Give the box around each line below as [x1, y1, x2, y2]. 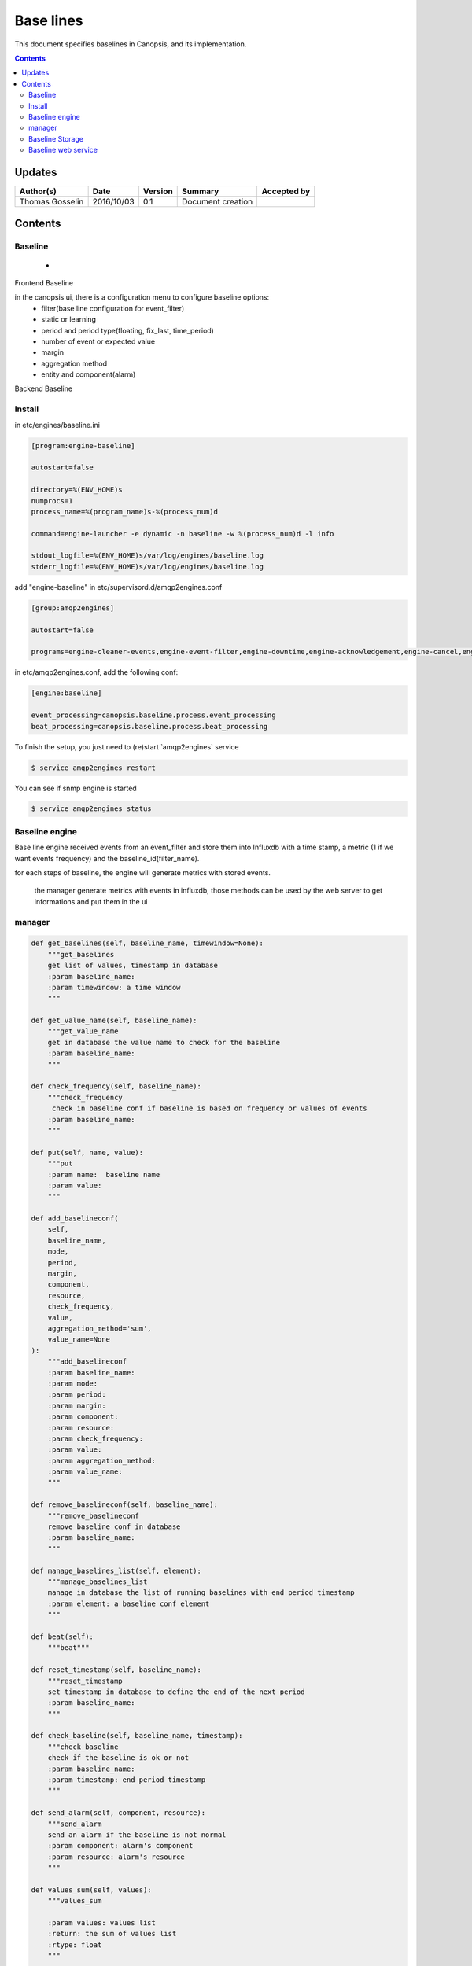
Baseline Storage [28, 134, 84, 143]
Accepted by [261, 186, 311, 197]
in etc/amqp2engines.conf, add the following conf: [14, 668, 179, 677]
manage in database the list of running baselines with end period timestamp [47, 1589, 356, 1597]
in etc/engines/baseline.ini [14, 420, 100, 429]
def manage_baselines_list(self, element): [31, 1566, 202, 1575]
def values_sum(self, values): [31, 1885, 153, 1894]
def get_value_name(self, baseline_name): [31, 1016, 197, 1025]
